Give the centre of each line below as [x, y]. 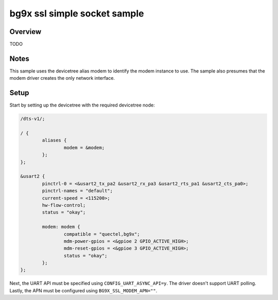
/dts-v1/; [33, 119]
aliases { [54, 140]
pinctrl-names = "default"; [77, 191]
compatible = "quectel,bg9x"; [102, 234]
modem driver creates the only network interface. [62, 78]
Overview [25, 32]
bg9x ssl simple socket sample [77, 13]
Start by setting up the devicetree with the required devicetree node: [82, 105]
